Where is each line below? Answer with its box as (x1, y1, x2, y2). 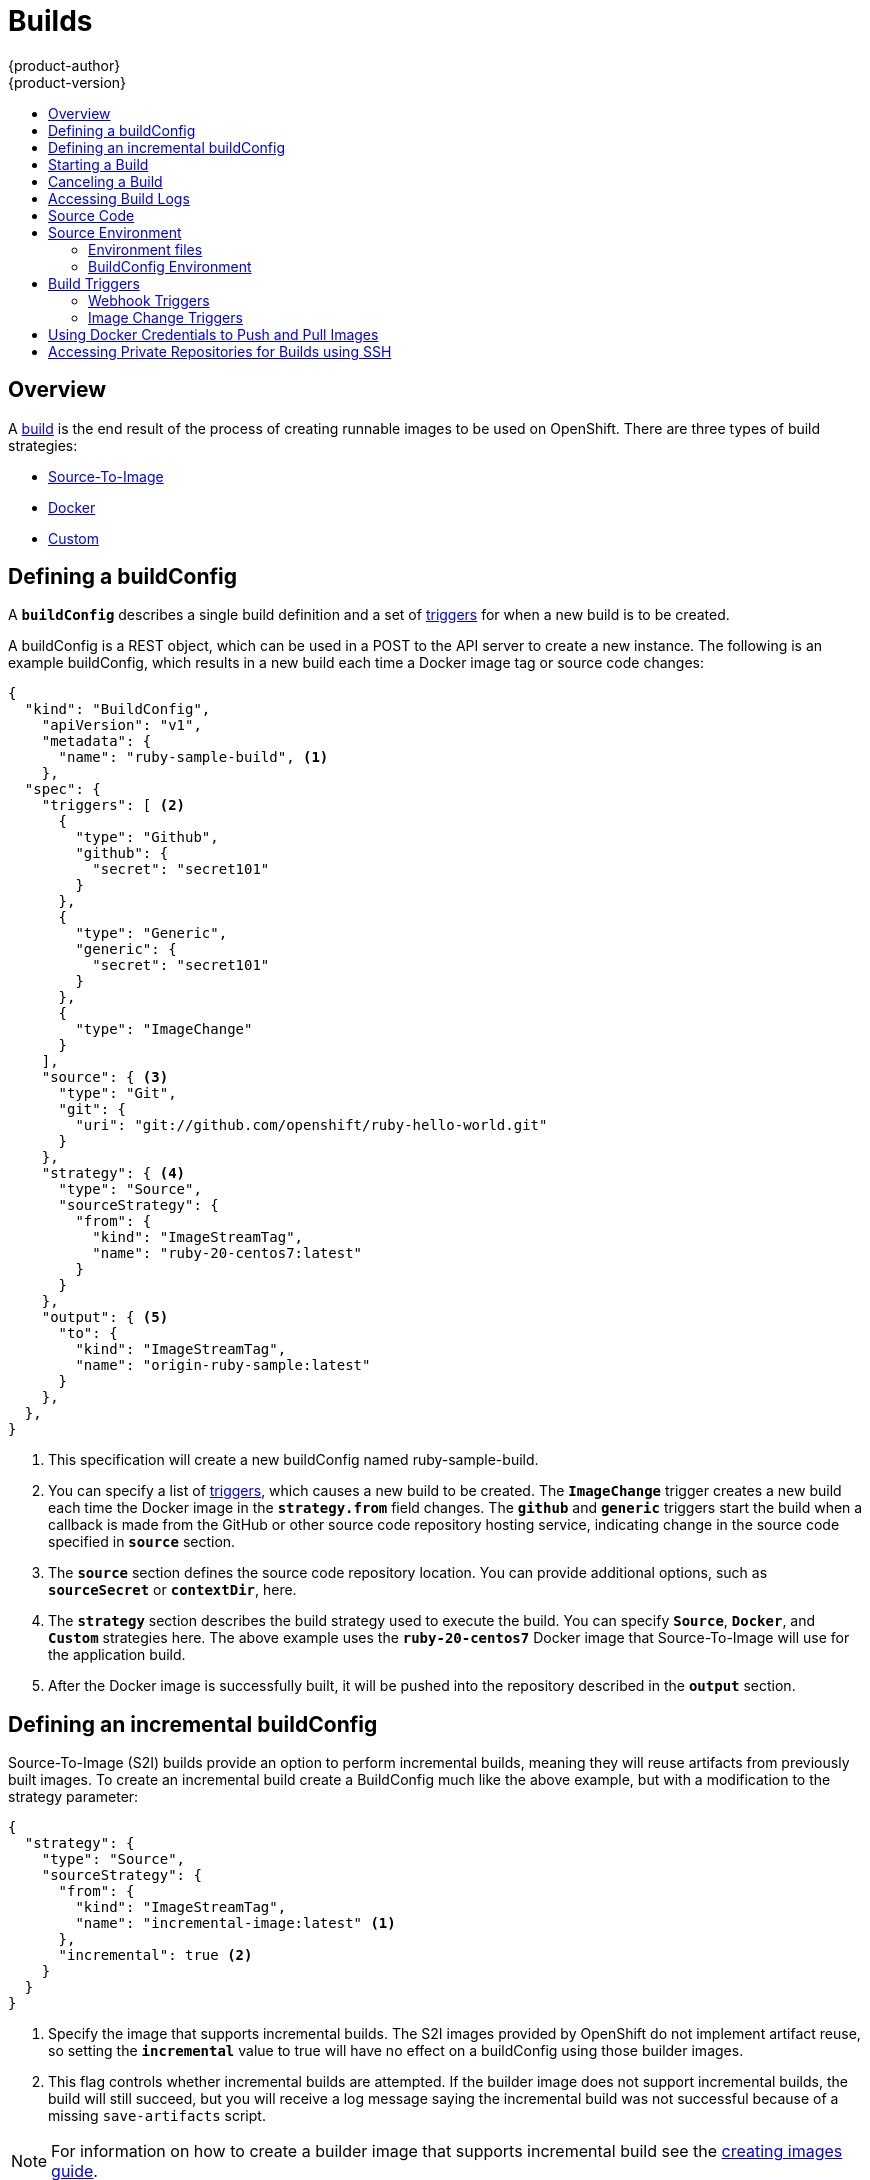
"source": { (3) (41, 1069, 169, 1086)
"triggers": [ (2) (41, 797, 186, 814)
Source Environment (48, 223, 182, 241)
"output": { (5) (41, 1309, 169, 1326)
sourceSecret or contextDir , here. (48, 1581, 297, 1599)
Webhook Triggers (88, 291, 210, 309)
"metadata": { (41, 733, 152, 750)
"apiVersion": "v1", (41, 717, 202, 734)
